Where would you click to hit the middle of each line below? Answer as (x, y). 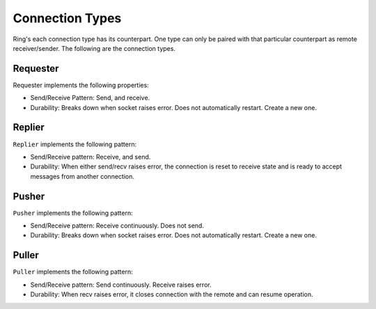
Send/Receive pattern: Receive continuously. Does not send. (117, 225)
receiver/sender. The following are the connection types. (94, 48)
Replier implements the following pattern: (75, 144)
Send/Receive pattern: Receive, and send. (91, 157)
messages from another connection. (83, 176)
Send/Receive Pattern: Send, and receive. (90, 98)
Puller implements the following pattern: (73, 272)
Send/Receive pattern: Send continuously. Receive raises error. (121, 285)
